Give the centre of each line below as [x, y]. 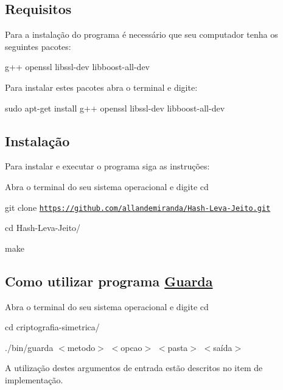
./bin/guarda [29, 347]
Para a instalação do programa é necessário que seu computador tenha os [141, 34]
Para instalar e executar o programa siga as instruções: [107, 166]
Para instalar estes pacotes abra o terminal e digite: [101, 87]
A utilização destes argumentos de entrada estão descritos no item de [134, 368]
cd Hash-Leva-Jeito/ [43, 228]
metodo [81, 347]
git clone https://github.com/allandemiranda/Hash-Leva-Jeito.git [138, 207]
